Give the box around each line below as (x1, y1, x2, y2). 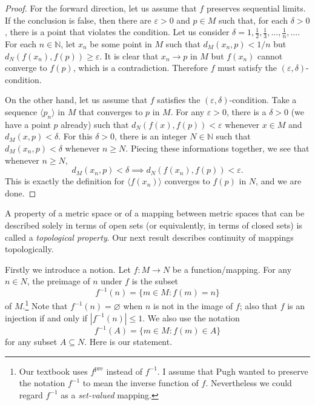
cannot (257, 49, 283, 62)
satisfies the (157, 93, 201, 106)
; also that (239, 300, 278, 312)
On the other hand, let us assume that (5, 93, 148, 106)
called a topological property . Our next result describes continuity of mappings (5, 230, 294, 243)
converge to (5, 61, 47, 74)
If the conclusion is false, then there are (5, 13, 151, 26)
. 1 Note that (22, 298, 68, 312)
